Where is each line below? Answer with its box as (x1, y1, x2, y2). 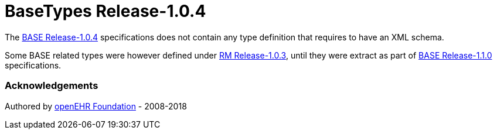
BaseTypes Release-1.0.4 (5, 1, 206, 21)
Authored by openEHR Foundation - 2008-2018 (5, 101, 187, 111)
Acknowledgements (5, 80, 98, 92)
